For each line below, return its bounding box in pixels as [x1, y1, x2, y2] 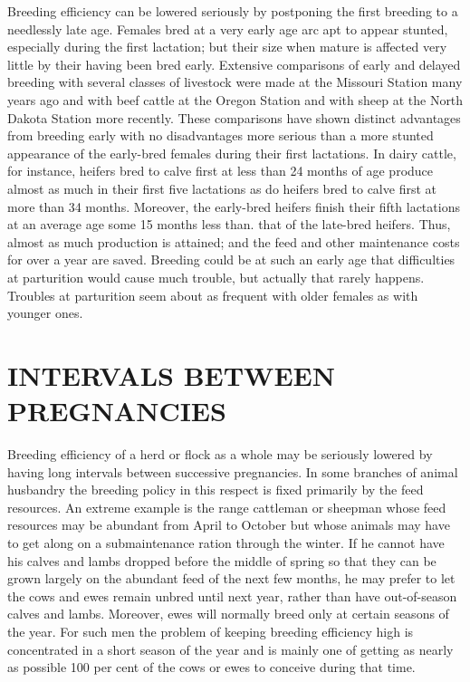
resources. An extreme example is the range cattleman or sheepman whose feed [7, 497, 446, 516]
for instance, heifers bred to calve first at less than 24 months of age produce [7, 161, 434, 180]
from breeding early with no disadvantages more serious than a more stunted [7, 126, 434, 145]
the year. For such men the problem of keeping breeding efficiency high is [7, 621, 414, 640]
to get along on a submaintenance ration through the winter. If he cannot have [7, 533, 445, 552]
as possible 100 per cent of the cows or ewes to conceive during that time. [7, 658, 416, 677]
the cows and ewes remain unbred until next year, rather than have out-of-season [7, 586, 457, 605]
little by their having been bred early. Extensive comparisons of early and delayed [7, 54, 461, 73]
